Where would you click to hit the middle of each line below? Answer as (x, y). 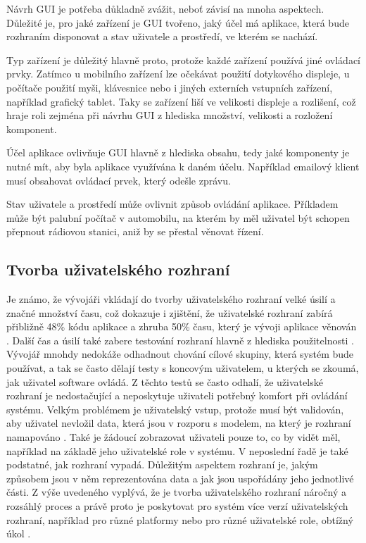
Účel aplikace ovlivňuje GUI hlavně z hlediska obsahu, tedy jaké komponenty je (178, 152)
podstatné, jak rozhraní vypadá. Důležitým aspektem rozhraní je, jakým (162, 464)
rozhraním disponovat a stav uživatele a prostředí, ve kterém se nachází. (162, 36)
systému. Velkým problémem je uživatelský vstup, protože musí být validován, (175, 409)
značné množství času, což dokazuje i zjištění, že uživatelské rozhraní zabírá (170, 312)
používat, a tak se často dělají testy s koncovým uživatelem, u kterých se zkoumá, (183, 368)
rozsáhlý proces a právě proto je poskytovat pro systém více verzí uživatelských (177, 506)
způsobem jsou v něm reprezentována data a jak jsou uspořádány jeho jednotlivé (180, 478)
